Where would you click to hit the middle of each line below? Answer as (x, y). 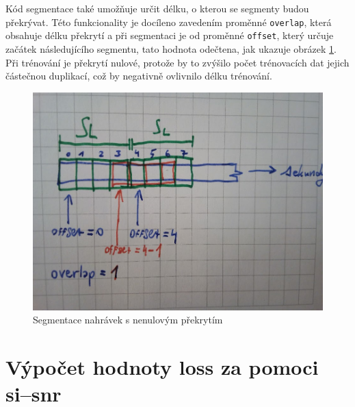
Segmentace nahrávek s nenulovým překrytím (128, 320)
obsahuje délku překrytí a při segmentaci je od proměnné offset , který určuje (170, 35)
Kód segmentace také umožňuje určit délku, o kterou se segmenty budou (157, 8)
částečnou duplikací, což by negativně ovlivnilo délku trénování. (139, 76)
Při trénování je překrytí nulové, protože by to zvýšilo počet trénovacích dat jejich (177, 62)
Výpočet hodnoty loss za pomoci (162, 367)
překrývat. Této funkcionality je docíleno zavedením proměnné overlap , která (169, 22)
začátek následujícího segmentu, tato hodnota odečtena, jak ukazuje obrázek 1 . (171, 48)
